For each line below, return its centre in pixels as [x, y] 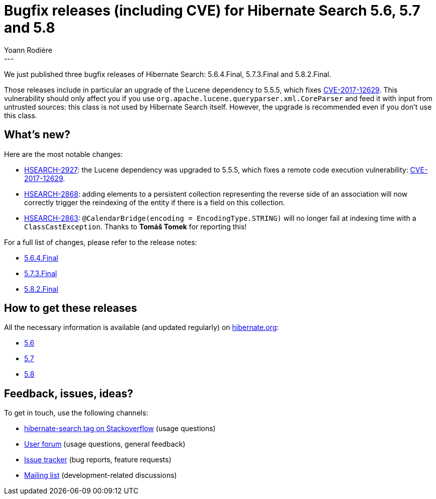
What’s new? [37, 135]
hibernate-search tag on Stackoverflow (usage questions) [120, 429]
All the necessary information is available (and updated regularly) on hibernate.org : [142, 327]
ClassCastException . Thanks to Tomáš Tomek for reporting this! [136, 226]
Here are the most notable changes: [64, 154]
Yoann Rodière [28, 50]
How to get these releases [71, 308]
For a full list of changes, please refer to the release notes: [101, 242]
